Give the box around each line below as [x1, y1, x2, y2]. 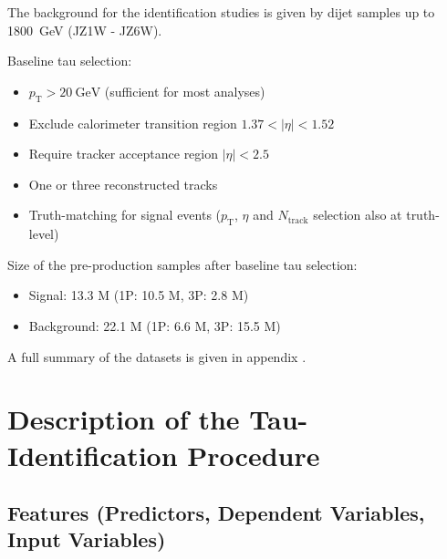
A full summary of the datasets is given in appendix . [7, 347, 307, 366]
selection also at [313, 205, 402, 224]
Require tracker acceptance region [28, 144, 219, 163]
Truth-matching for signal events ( [28, 205, 222, 224]
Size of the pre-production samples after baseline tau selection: [7, 254, 358, 274]
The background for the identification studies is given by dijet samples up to [7, 3, 435, 21]
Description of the [7, 400, 240, 438]
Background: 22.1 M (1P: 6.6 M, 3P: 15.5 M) [28, 316, 281, 335]
